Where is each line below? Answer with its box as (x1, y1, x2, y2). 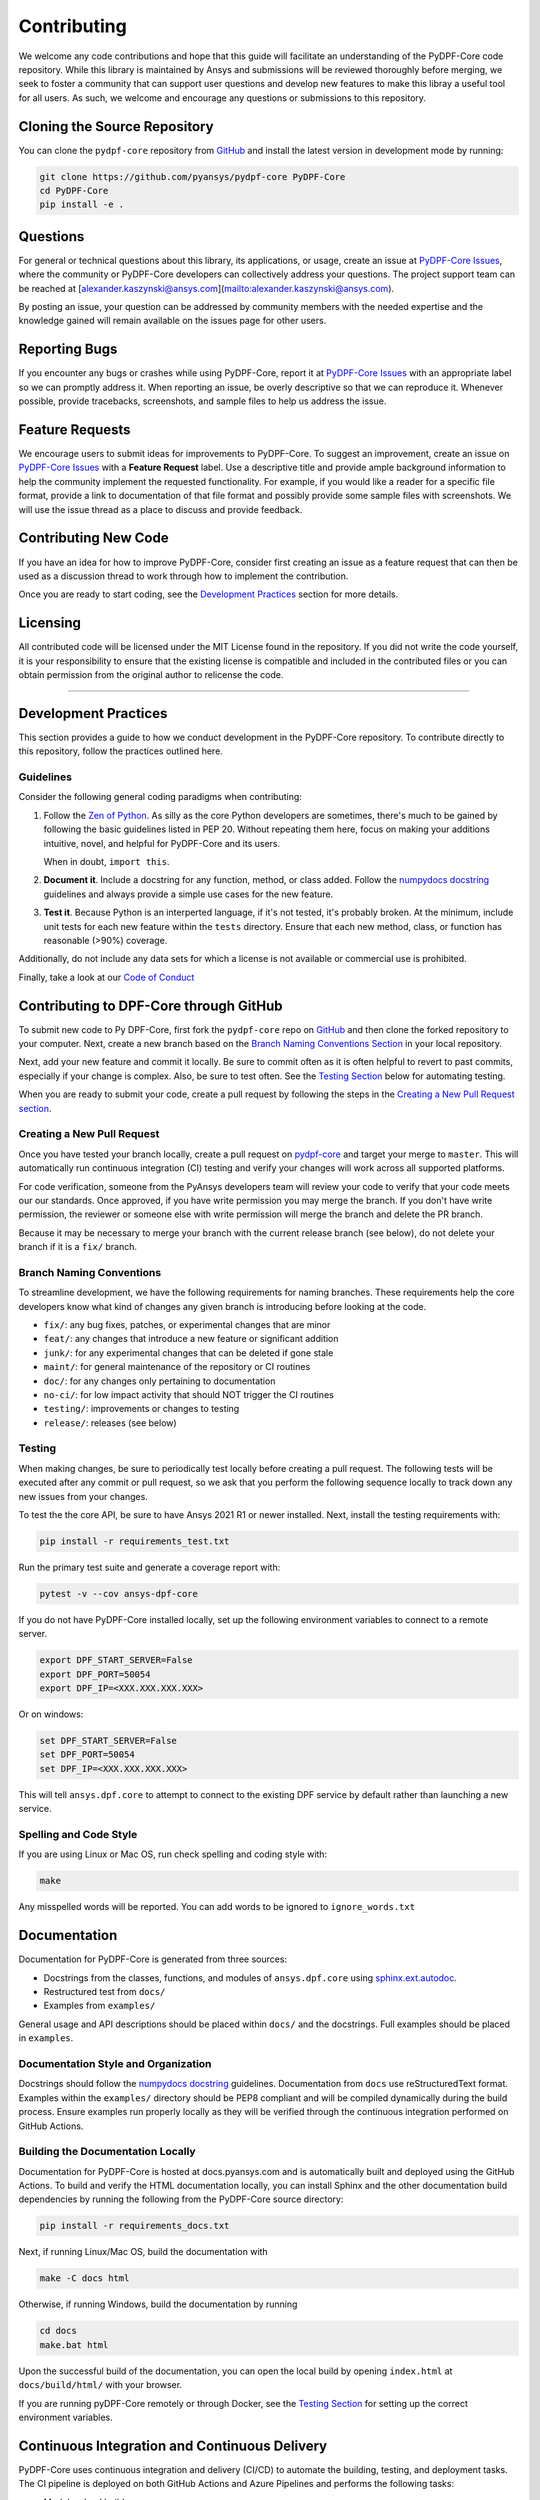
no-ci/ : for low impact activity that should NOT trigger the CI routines (43, 1388, 334, 1400)
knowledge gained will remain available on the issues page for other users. (18, 315, 327, 327)
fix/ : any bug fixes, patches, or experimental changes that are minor (43, 1318, 331, 1330)
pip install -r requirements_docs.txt (39, 2220, 230, 2232)
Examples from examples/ (43, 2000, 156, 2012)
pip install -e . (39, 199, 125, 210)
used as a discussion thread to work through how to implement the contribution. (18, 570, 349, 582)
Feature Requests (18, 421, 131, 438)
